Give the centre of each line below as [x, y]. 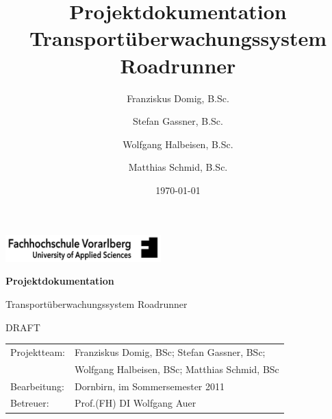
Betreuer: [30, 403]
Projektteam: [38, 351]
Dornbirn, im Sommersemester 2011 [150, 386]
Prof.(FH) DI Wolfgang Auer [135, 403]
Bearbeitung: [37, 386]
